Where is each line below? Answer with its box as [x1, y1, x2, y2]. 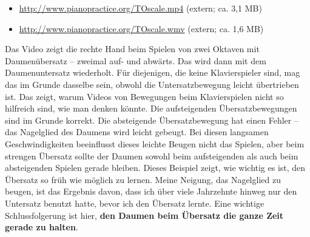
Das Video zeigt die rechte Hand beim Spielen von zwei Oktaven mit [5, 42, 260, 55]
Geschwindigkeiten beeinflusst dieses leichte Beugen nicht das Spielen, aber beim [5, 137, 305, 150]
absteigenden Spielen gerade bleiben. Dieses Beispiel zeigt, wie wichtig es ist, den [5, 161, 306, 174]
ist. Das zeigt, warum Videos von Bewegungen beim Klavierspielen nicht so [5, 90, 284, 102]
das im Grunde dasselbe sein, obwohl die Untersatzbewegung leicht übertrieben [5, 78, 299, 90]
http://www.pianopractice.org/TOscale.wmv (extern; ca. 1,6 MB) [19, 22, 264, 35]
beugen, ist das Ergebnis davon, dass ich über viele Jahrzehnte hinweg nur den [5, 185, 297, 198]
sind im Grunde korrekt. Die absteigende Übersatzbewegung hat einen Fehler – [5, 113, 298, 126]
